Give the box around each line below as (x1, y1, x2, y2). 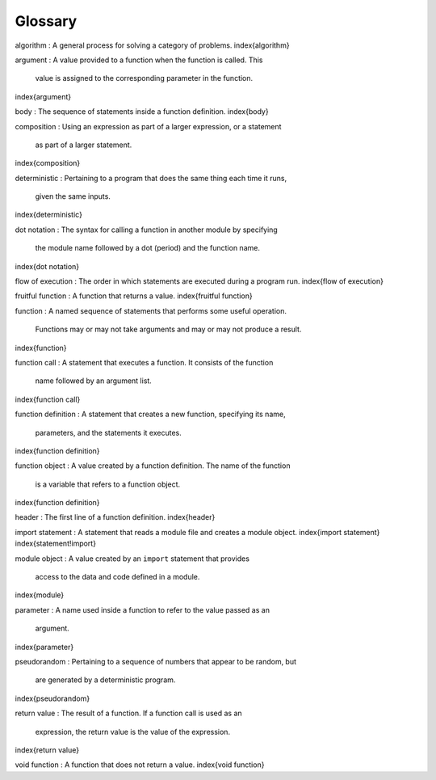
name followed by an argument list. (35, 376, 153, 386)
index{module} (15, 590, 65, 600)
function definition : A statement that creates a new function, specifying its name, (15, 409, 286, 420)
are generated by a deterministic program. (35, 675, 176, 685)
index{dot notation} (15, 261, 80, 271)
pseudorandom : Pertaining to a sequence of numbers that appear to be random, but (15, 657, 297, 666)
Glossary (15, 12, 78, 30)
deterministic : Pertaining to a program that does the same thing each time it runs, (15, 173, 287, 183)
